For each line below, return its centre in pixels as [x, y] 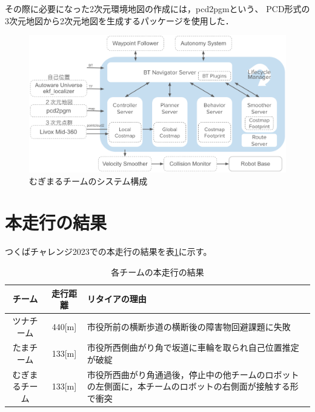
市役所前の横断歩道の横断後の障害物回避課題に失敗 [189, 326]
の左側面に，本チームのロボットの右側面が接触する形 [193, 386]
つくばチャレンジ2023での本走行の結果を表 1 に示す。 [108, 252]
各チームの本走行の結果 [157, 272]
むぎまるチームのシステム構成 [88, 181]
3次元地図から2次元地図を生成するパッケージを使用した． [119, 20]
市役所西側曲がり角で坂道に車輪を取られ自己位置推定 [193, 347]
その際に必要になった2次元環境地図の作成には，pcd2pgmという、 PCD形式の [157, 8]
